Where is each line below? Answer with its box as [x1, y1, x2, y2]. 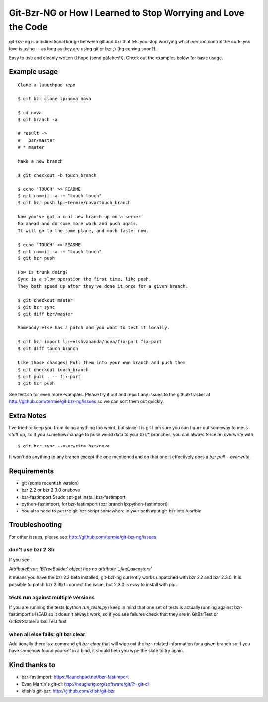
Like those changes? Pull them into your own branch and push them [18, 360, 186, 366]
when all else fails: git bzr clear [9, 631, 85, 638]
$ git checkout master [18, 297, 73, 303]
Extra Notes [9, 411, 47, 420]
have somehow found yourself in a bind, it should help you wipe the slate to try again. [9, 648, 184, 654]
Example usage [9, 67, 58, 76]
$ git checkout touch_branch [18, 367, 89, 372]
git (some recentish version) [21, 480, 79, 486]
